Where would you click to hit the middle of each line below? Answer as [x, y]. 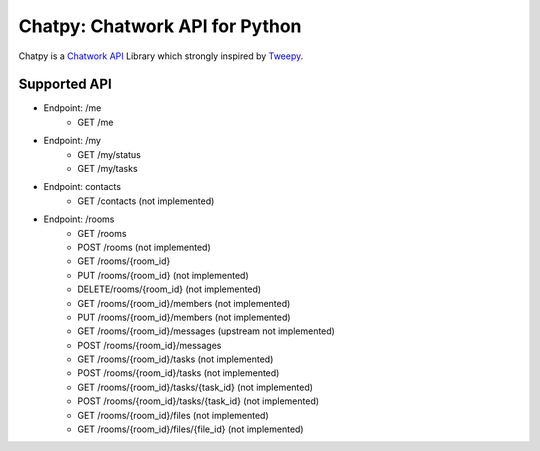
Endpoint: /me [72, 108]
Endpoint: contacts [82, 187]
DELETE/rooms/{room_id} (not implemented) [169, 289]
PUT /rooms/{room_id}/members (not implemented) [184, 317]
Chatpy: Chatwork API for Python [160, 26]
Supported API [65, 84]
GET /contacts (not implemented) [146, 201]
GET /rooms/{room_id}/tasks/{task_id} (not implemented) [195, 387]
